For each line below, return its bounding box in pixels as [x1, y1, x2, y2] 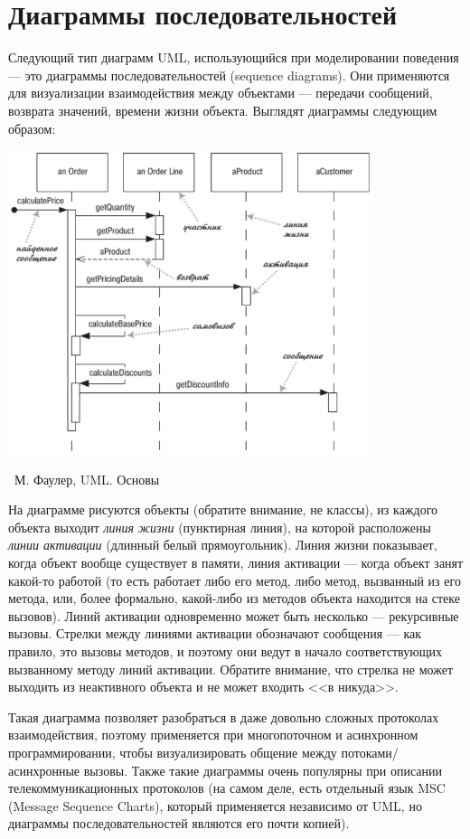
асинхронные [8, 760, 80, 779]
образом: [8, 118, 56, 137]
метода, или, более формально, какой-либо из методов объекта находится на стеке [8, 589, 460, 608]
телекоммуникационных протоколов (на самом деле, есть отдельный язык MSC [8, 778, 446, 797]
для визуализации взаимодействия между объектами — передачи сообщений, [8, 83, 433, 102]
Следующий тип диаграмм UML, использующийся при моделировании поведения [8, 48, 459, 67]
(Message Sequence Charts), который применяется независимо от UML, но [8, 796, 422, 815]
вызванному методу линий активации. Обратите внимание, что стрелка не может [8, 659, 454, 678]
